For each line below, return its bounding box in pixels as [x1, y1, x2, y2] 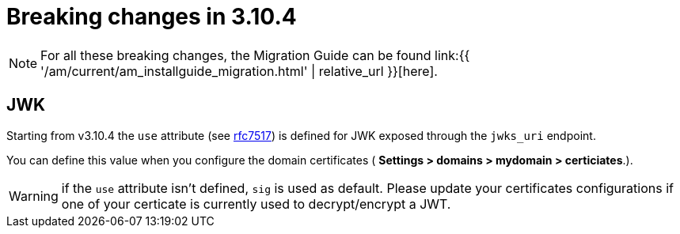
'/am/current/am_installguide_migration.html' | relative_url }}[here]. [40, 62, 438, 79]
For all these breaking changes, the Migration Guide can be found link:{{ [40, 47, 470, 63]
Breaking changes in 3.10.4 [6, 3, 297, 30]
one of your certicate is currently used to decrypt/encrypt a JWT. [61, 195, 451, 212]
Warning [9, 187, 59, 204]
